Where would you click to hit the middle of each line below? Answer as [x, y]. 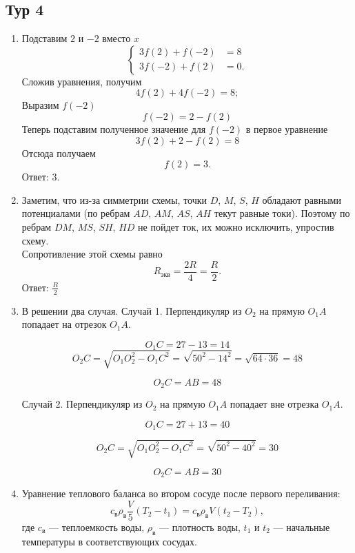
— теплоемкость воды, [97, 526]
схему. [35, 240]
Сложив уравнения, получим [82, 81]
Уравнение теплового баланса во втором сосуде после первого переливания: [181, 493]
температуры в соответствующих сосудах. [109, 541]
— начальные [302, 526]
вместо [116, 38]
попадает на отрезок [64, 324]
